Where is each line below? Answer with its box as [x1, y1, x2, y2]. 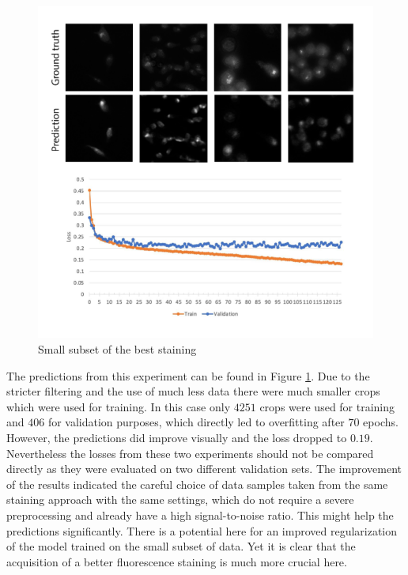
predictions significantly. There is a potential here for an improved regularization [6, 522, 398, 539]
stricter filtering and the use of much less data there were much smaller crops [6, 383, 380, 399]
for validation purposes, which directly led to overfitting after [47, 414, 345, 430]
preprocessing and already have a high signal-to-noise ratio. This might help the [6, 506, 394, 523]
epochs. [363, 414, 399, 430]
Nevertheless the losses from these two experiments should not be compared [6, 444, 374, 461]
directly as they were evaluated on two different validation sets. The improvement [6, 460, 402, 477]
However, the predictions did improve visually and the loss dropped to [6, 429, 347, 445]
